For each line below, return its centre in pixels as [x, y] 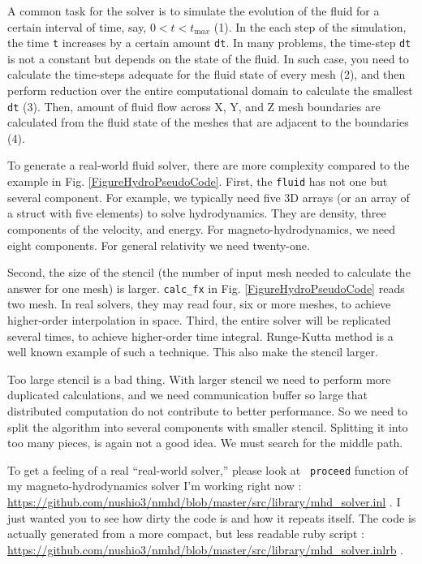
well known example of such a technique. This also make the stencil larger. [193, 352]
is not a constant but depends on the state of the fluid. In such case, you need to [208, 58]
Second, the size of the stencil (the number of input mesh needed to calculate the [209, 272]
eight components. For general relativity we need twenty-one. [159, 245]
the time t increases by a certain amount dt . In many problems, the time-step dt [209, 43]
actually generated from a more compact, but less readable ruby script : [186, 534]
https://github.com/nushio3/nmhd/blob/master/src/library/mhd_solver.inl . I [204, 501]
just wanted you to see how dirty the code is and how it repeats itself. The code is [212, 517]
